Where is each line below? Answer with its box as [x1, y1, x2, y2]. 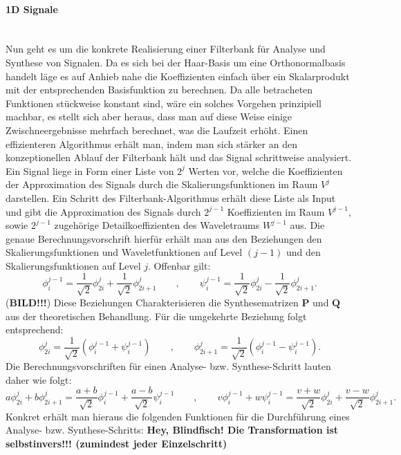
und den [286, 245, 321, 259]
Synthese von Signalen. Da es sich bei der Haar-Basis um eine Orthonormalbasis [6, 55, 346, 69]
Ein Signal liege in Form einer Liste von [6, 163, 174, 178]
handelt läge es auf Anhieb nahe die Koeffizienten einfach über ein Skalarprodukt [6, 68, 350, 83]
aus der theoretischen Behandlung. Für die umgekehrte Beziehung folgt [6, 308, 307, 323]
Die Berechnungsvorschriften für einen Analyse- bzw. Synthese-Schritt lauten [6, 359, 331, 373]
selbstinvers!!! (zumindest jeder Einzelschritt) [6, 436, 227, 450]
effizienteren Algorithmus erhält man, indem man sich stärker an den [6, 136, 297, 151]
